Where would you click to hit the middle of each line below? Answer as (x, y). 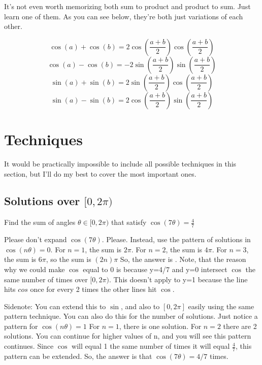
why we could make (35, 269)
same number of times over (46, 279)
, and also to (140, 306)
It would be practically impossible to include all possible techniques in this (120, 163)
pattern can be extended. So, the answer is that (78, 356)
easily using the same (221, 306)
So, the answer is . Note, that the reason (183, 259)
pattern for (21, 326)
